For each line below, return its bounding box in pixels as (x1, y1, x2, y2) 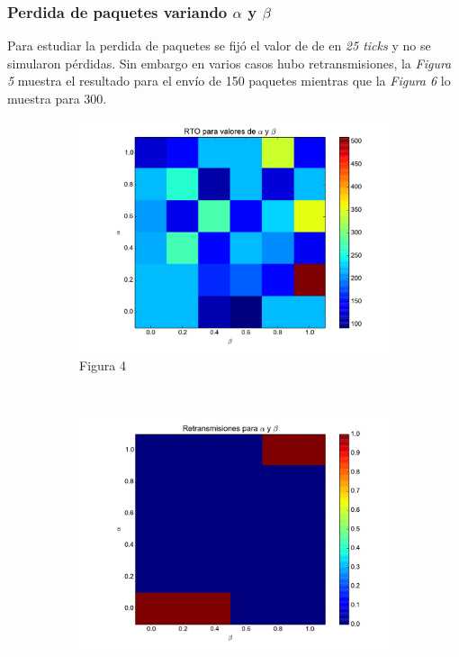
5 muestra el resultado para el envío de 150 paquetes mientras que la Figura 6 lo (7, 71, 451, 90)
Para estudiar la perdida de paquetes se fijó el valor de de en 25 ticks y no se (7, 36, 431, 55)
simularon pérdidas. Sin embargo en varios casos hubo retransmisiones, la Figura (7, 53, 452, 72)
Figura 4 (79, 356, 126, 375)
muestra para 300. (7, 89, 107, 107)
